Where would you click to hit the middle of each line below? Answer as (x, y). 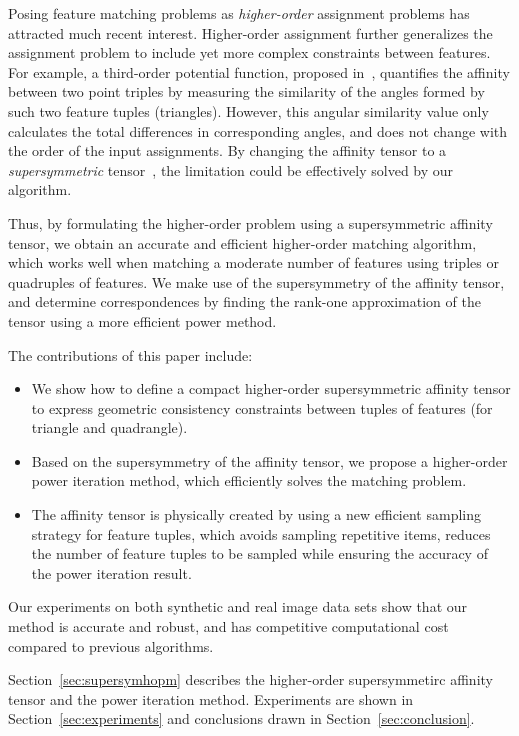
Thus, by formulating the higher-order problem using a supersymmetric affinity (250, 222)
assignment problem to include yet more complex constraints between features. (249, 52)
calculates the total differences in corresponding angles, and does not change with (258, 130)
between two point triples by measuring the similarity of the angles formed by (246, 91)
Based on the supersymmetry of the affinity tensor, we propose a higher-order (269, 460)
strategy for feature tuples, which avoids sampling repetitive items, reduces (261, 533)
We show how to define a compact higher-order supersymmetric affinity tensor (271, 388)
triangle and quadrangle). (109, 427)
